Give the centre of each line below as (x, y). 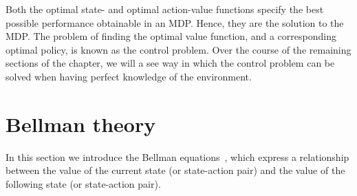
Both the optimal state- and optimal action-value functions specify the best (165, 9)
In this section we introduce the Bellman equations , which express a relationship (177, 156)
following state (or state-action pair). (83, 183)
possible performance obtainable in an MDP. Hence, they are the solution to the (175, 22)
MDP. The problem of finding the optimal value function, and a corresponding (171, 36)
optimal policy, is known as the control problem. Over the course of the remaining (178, 49)
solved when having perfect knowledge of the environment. (129, 76)
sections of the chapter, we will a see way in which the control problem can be (170, 63)
